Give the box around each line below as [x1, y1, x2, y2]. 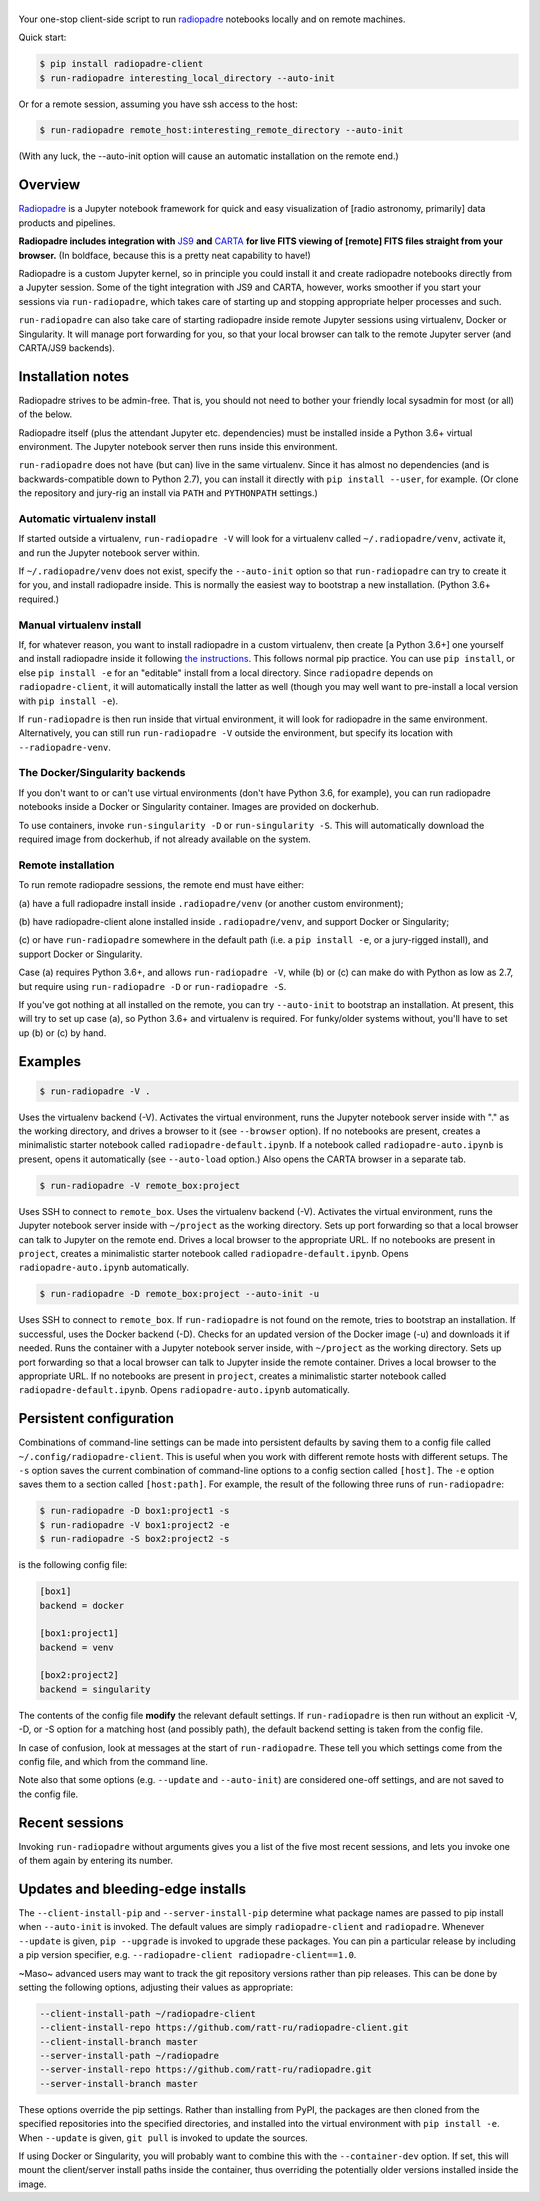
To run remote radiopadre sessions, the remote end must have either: [18, 879, 305, 891]
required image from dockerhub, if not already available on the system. [18, 833, 311, 845]
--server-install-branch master [39, 2078, 199, 2089]
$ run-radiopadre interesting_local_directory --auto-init [39, 72, 335, 84]
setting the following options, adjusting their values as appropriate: [18, 1981, 294, 1993]
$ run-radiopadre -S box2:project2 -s [39, 1533, 230, 1545]
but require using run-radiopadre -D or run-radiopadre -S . [18, 980, 287, 992]
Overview [18, 176, 81, 194]
